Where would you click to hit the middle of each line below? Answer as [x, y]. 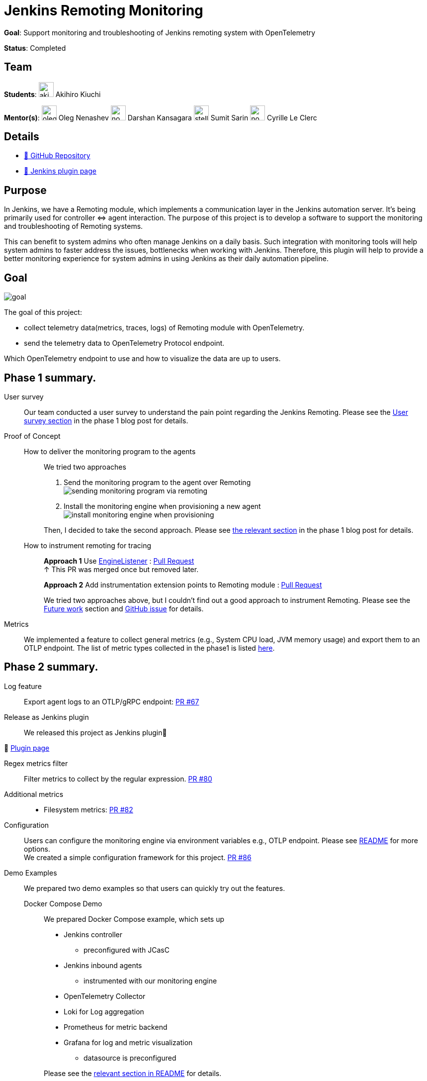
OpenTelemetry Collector [105, 996]
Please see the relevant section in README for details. [133, 1073]
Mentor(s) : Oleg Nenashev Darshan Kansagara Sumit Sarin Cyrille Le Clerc [161, 117]
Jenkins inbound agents [103, 965]
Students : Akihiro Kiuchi [52, 94]
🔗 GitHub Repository [57, 156]
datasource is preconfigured [130, 1058]
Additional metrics [34, 794]
